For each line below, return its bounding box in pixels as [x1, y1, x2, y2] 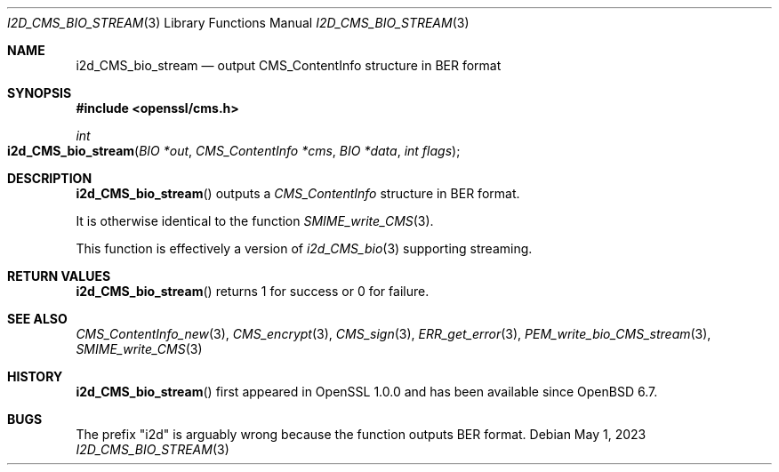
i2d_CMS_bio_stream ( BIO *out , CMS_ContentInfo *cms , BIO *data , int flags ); [7, 143, 461, 158]
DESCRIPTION [7, 171, 92, 186]
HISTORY [7, 369, 63, 384]
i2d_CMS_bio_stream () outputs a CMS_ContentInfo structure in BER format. [76, 186, 520, 201]
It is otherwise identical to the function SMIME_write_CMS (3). [76, 213, 434, 228]
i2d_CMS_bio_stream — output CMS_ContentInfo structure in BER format [76, 58, 502, 73]
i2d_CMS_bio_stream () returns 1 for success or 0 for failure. [76, 284, 430, 299]
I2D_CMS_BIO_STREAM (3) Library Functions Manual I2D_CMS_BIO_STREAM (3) [7, 15, 470, 30]
